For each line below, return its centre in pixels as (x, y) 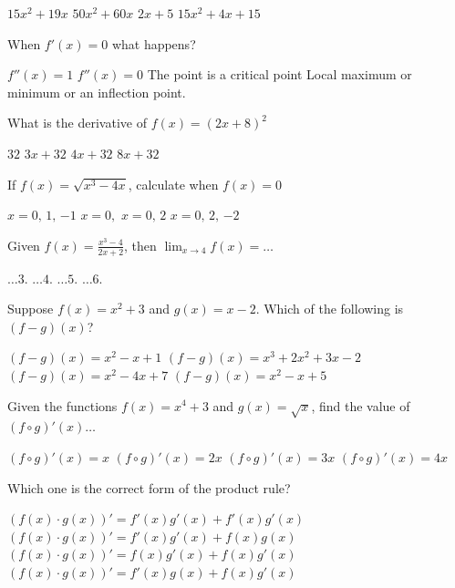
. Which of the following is (330, 309)
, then (140, 245)
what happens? (154, 43)
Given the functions (62, 405)
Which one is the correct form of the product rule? (149, 487)
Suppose (31, 309)
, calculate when (173, 184)
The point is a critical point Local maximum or (279, 74)
